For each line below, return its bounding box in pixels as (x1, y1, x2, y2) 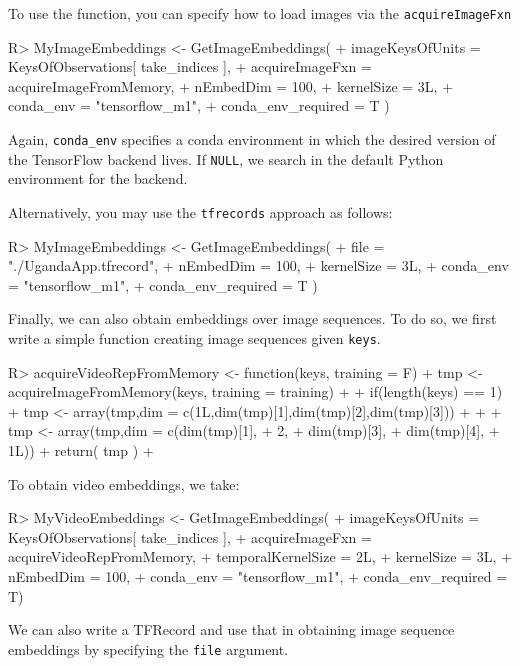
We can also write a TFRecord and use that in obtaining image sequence (8, 619, 455, 640)
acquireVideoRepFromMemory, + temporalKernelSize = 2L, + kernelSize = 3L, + (8, 546, 512, 567)
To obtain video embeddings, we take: (8, 473, 240, 494)
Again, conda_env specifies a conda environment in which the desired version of (8, 129, 496, 150)
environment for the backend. (8, 168, 188, 189)
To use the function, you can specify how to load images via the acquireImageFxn (8, 3, 512, 23)
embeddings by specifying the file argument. (8, 638, 289, 659)
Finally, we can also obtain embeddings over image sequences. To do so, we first (8, 308, 497, 329)
